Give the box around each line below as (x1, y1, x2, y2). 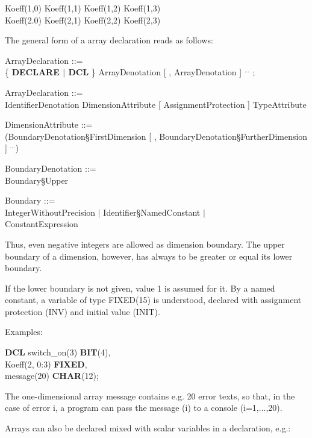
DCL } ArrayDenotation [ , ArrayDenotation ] (68, 66, 242, 78)
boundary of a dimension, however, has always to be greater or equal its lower (5, 249, 293, 262)
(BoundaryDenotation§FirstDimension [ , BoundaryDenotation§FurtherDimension (5, 130, 308, 142)
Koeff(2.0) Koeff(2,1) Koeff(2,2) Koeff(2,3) (5, 13, 161, 26)
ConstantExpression (5, 217, 78, 230)
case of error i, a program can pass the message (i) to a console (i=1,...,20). (5, 401, 282, 414)
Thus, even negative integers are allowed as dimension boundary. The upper (5, 237, 285, 250)
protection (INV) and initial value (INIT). (5, 305, 160, 318)
